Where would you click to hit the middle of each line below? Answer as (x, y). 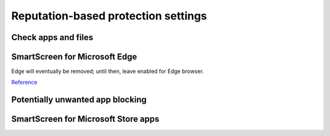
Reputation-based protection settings (109, 16)
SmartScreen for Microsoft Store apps (85, 119)
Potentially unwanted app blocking (79, 100)
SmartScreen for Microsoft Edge (74, 57)
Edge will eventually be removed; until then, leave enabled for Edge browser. (108, 71)
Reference (24, 83)
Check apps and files (52, 37)
